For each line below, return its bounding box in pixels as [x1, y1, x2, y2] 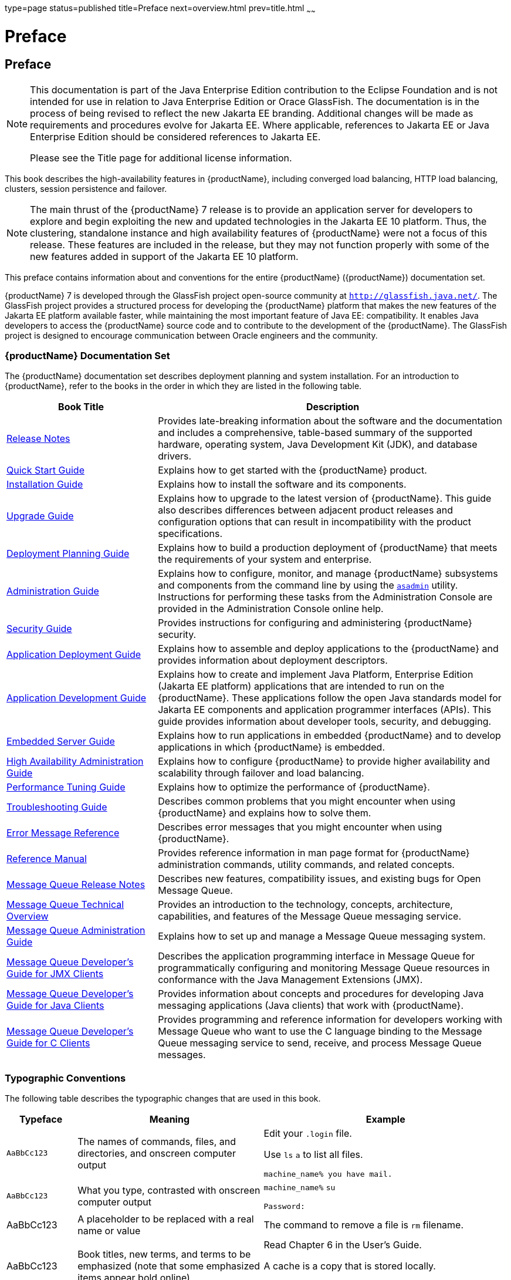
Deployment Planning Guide [6, 548, 130, 560]
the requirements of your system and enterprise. [158, 553, 372, 566]
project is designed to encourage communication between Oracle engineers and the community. [5, 330, 378, 340]
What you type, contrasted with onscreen [77, 1184, 260, 1196]
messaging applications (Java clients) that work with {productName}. [158, 999, 463, 1012]
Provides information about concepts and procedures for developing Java [158, 988, 484, 1000]
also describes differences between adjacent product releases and [158, 504, 454, 516]
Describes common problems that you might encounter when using [158, 795, 455, 808]
